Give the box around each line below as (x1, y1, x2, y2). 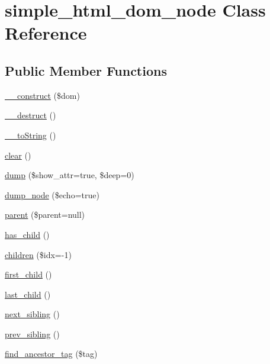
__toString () (5, 128, 56, 141)
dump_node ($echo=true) (5, 188, 99, 201)
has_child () (5, 228, 50, 240)
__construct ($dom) (5, 89, 80, 101)
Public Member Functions (5, 61, 167, 79)
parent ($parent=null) (5, 208, 85, 221)
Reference (5, 21, 87, 45)
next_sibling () (5, 308, 60, 320)
